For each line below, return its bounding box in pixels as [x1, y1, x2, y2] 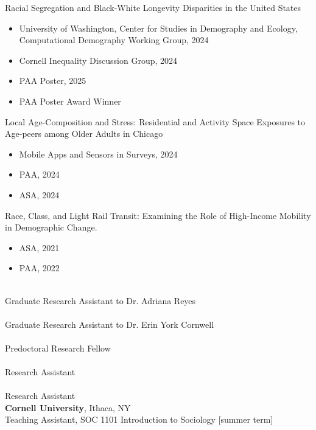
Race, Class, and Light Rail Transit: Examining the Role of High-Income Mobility [5, 209, 311, 221]
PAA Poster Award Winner [19, 94, 121, 107]
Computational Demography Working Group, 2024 [19, 33, 209, 46]
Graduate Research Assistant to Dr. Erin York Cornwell [5, 317, 214, 330]
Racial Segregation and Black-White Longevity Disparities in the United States [5, 1, 301, 13]
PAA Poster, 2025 [19, 74, 86, 87]
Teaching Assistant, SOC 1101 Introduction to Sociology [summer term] [5, 413, 273, 426]
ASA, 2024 [19, 188, 60, 201]
